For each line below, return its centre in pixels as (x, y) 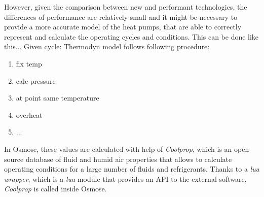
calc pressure (36, 80)
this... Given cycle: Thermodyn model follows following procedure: (107, 46)
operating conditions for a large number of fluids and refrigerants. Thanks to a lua (132, 169)
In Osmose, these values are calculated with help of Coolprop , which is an (118, 149)
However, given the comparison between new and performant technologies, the (126, 7)
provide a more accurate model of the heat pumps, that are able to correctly (123, 27)
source (14, 159)
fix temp (29, 63)
